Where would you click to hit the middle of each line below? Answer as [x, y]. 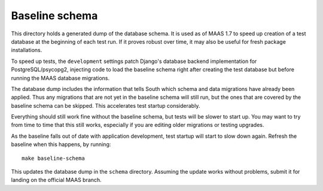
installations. [27, 50]
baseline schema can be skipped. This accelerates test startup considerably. [106, 105]
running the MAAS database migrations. [60, 78]
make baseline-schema [53, 158]
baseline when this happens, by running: [61, 144]
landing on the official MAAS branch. [56, 180]
